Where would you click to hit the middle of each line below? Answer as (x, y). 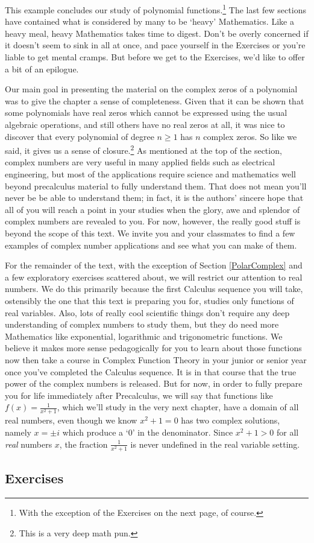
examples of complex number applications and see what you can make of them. (151, 245)
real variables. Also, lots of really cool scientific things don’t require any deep (147, 312)
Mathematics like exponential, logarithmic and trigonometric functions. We (144, 336)
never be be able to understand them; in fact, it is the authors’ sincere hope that (154, 198)
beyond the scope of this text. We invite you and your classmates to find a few (150, 233)
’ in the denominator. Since (183, 432)
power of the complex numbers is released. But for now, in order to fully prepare (154, 383)
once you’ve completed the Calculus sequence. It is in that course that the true (151, 371)
